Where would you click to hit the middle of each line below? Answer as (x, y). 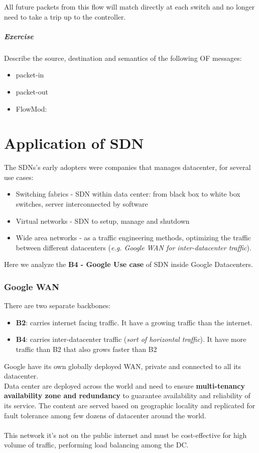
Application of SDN (74, 143)
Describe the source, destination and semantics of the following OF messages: (123, 58)
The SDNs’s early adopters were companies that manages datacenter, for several (127, 167)
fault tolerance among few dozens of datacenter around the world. (105, 415)
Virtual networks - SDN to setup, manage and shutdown (103, 220)
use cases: (19, 177)
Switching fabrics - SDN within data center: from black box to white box (128, 194)
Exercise (19, 36)
